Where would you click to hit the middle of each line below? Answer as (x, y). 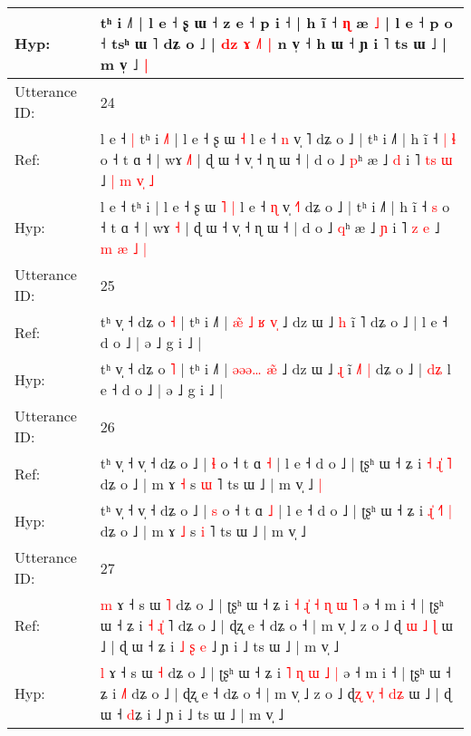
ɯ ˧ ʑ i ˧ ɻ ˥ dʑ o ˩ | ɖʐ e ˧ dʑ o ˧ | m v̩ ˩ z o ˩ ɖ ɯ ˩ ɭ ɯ (276, 625)
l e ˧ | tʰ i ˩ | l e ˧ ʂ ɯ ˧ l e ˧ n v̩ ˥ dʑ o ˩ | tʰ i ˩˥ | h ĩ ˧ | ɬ (278, 138)
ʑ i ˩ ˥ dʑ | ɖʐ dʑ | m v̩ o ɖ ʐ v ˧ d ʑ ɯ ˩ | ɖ (276, 693)
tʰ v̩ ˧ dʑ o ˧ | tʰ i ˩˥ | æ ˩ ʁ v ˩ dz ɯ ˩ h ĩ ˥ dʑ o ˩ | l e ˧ (274, 321)
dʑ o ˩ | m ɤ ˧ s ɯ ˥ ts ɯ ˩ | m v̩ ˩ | (211, 484)
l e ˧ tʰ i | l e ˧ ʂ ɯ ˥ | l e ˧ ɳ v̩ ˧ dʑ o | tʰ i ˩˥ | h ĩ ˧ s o (275, 206)
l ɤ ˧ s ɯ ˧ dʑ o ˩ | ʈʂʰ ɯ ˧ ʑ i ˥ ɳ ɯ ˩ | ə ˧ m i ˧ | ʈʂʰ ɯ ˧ (275, 672)
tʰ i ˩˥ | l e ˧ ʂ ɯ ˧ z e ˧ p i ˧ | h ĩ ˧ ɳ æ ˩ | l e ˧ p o (276, 22)
